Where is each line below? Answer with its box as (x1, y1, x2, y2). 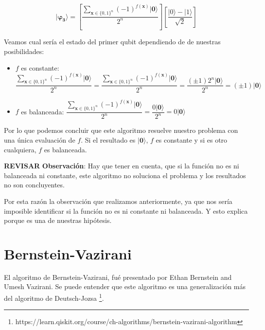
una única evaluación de (4, 134, 75, 145)
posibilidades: (4, 46, 44, 56)
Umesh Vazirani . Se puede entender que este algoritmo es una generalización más (4, 281, 246, 292)
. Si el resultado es (81, 134, 136, 145)
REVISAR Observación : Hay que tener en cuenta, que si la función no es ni (4, 161, 239, 171)
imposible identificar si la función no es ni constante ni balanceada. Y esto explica (4, 205, 248, 216)
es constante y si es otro (156, 134, 228, 145)
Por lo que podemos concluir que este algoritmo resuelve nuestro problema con (4, 125, 238, 135)
